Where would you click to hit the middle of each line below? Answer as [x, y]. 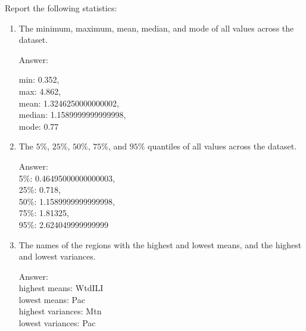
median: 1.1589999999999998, [72, 115]
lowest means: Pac [52, 299]
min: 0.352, [39, 79]
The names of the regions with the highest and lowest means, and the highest [160, 244]
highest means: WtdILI [61, 288]
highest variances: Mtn [60, 311]
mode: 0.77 [39, 126]
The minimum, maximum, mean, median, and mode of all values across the [156, 28]
